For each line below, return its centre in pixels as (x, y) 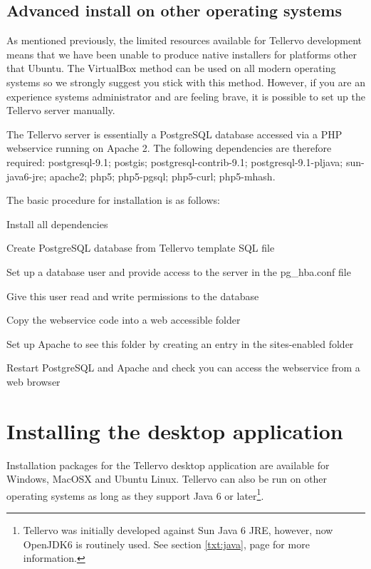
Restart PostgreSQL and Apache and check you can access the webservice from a (183, 368)
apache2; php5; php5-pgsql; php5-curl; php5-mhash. (162, 176)
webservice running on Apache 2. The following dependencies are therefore (169, 148)
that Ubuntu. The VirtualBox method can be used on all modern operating (171, 68)
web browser (33, 381)
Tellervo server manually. (61, 110)
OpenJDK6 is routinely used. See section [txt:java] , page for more (166, 544)
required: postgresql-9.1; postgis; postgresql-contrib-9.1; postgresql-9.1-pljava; (175, 162)
